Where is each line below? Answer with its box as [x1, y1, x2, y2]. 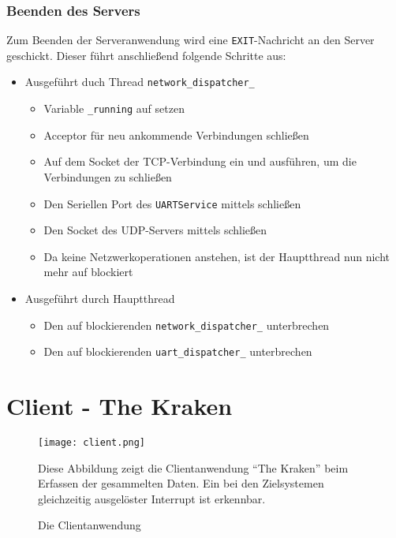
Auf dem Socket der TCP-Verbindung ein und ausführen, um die [43, 153, 357, 170]
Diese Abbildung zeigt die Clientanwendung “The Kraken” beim [38, 459, 349, 476]
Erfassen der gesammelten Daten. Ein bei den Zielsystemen [38, 475, 324, 491]
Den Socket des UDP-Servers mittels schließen [43, 222, 267, 238]
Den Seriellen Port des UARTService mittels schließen [43, 195, 301, 211]
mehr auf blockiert [43, 263, 133, 280]
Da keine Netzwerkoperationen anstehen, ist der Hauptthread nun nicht [43, 248, 390, 264]
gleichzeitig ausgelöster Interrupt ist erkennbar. [38, 490, 266, 506]
